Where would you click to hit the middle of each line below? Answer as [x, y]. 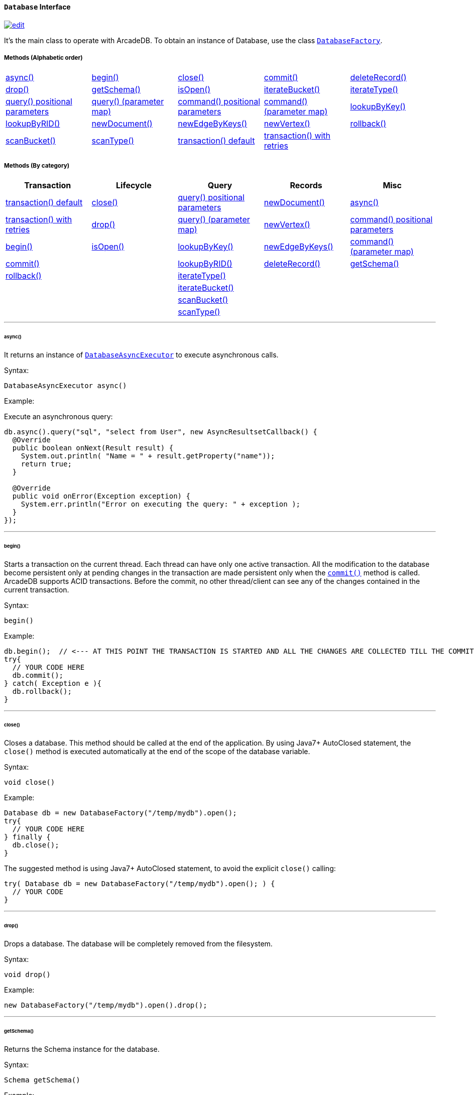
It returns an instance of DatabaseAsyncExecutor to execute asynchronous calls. [141, 354]
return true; [46, 464]
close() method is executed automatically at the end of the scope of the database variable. [157, 752]
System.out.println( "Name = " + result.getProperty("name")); [148, 456]
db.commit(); [38, 675]
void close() [30, 782]
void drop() [27, 974]
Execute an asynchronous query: [58, 416]
